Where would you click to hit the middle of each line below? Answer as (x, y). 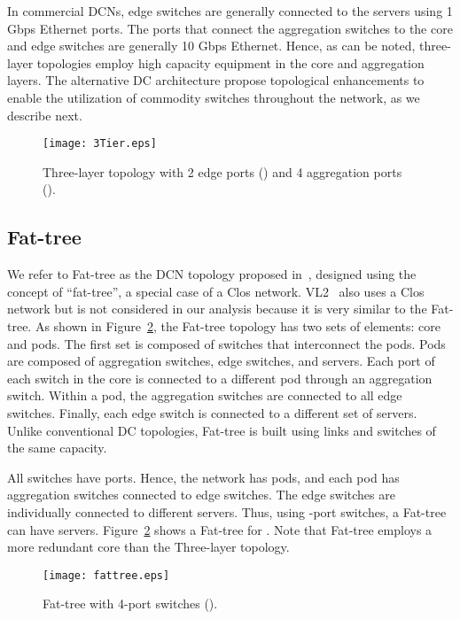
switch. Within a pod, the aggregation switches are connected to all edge (205, 395)
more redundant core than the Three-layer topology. (148, 547)
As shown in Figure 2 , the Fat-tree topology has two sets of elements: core (238, 325)
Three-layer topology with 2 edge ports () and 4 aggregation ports (222, 171)
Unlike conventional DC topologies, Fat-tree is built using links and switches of (222, 430)
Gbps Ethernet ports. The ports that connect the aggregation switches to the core (230, 28)
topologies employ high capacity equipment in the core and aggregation (230, 62)
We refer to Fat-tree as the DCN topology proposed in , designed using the (212, 274)
